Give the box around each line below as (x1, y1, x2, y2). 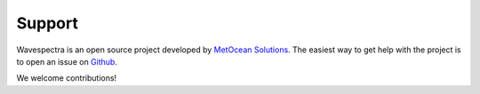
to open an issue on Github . (16, 56, 117, 67)
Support (16, 13, 79, 33)
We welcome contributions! (16, 73, 117, 83)
